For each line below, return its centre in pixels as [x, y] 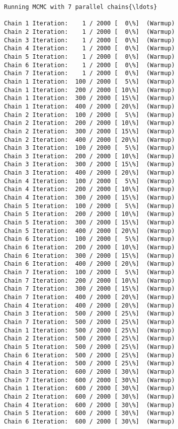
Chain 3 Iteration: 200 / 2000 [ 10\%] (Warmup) [89, 156]
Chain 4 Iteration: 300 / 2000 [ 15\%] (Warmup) [89, 198]
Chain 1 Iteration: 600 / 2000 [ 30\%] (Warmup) [89, 388]
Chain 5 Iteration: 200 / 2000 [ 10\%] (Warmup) [89, 214]
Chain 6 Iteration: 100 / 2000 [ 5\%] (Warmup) [89, 239]
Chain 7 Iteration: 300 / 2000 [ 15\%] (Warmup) [89, 289]
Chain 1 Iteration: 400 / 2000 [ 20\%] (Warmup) [89, 106]
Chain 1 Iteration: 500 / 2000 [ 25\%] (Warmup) [89, 330]
